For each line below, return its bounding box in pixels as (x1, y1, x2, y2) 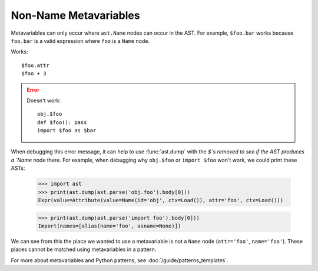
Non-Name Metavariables (11, 9, 141, 22)
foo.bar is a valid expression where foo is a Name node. (11, 37, 150, 44)
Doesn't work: (26, 97, 61, 104)
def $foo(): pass (37, 119, 87, 126)
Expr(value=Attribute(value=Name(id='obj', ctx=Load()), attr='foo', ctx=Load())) (38, 197, 284, 203)
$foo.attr (21, 62, 49, 69)
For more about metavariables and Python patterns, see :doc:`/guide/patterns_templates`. (11, 256, 229, 264)
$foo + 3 (21, 71, 47, 77)
